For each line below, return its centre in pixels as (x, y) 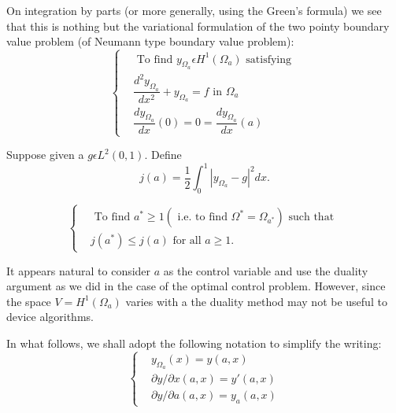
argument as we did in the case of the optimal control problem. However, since (196, 286)
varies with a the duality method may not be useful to (256, 301)
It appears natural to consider (79, 270)
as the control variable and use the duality (266, 270)
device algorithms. (50, 317)
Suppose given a (45, 155)
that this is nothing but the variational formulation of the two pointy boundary (198, 26)
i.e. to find (202, 218)
